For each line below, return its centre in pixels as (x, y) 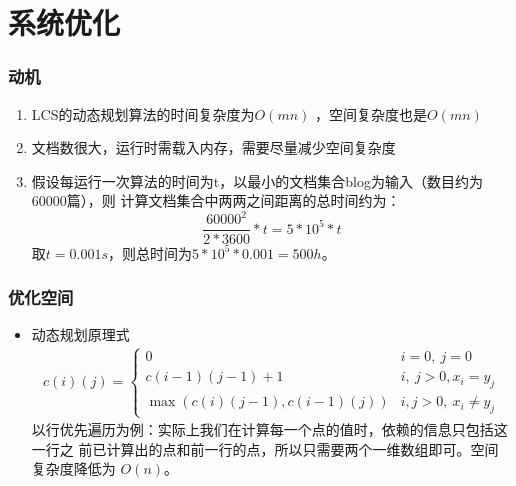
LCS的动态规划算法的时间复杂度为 (143, 113)
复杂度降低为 (73, 468)
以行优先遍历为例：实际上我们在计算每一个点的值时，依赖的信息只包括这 (269, 429)
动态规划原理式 (80, 334)
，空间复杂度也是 (370, 113)
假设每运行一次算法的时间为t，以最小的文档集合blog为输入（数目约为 (257, 180)
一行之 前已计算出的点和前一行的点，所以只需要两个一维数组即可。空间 (265, 448)
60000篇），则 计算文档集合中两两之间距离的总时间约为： (216, 200)
